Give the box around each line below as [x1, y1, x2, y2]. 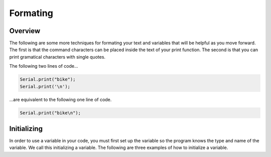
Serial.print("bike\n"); [20, 110, 81, 115]
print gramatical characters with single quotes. [9, 54, 105, 60]
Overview [9, 27, 41, 35]
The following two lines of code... [9, 63, 78, 69]
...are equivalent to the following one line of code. [9, 96, 112, 102]
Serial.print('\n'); [20, 83, 70, 89]
